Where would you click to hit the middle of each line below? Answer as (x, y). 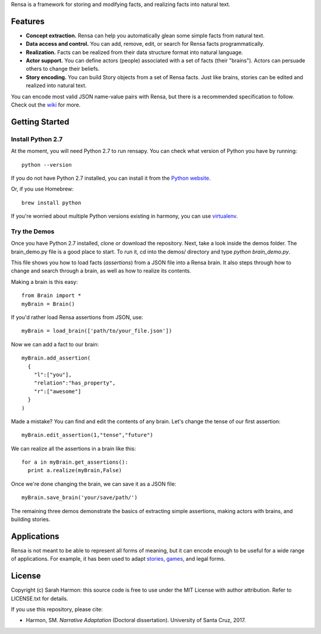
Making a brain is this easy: (45, 282)
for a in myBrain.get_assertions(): (75, 462)
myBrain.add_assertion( (56, 358)
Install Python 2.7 (37, 139)
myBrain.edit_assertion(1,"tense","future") (88, 435)
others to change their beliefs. (63, 69)
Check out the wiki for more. (46, 105)
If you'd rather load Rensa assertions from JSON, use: (77, 317)
